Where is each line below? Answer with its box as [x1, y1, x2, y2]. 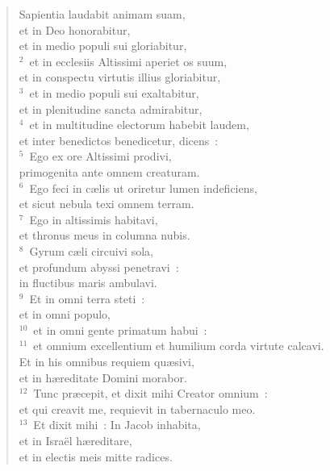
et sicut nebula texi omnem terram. [19, 195, 194, 212]
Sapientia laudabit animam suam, [19, 6, 186, 22]
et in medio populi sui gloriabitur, [19, 37, 187, 54]
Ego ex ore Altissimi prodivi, [29, 148, 172, 165]
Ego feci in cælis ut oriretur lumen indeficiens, [29, 179, 257, 196]
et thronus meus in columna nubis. [19, 227, 190, 244]
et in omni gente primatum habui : [33, 321, 207, 338]
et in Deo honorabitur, [19, 21, 131, 38]
